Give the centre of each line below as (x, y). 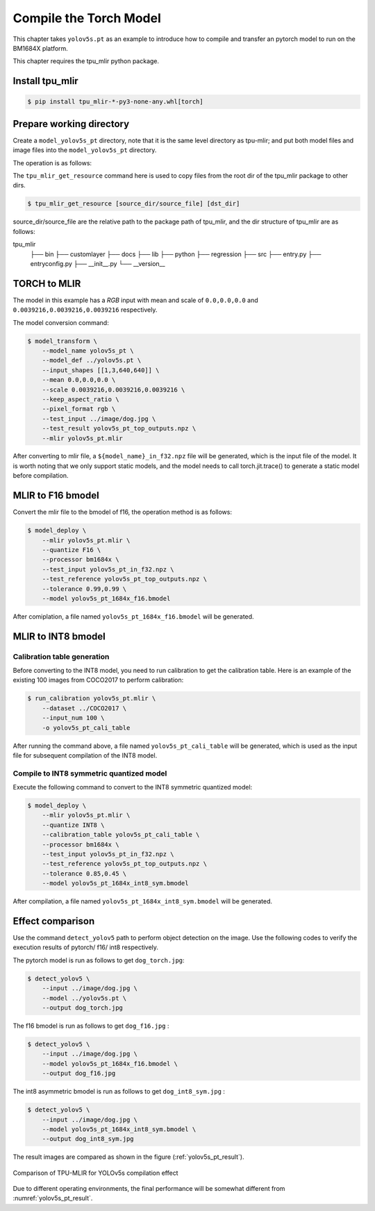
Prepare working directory (71, 124)
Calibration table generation (61, 656)
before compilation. (41, 476)
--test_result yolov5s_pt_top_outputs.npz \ (119, 428)
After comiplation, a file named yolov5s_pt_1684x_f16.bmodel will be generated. (133, 616)
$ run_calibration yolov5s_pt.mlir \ (92, 699)
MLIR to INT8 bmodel (59, 636)
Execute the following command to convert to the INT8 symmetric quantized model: (133, 787)
